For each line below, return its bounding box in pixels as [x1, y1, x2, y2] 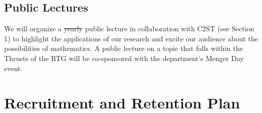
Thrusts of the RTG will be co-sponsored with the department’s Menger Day [4, 52, 244, 63]
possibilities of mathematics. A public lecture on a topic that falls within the [4, 43, 243, 53]
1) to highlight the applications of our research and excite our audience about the [4, 33, 258, 43]
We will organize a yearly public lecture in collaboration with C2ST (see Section [4, 23, 254, 34]
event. [4, 63, 23, 73]
